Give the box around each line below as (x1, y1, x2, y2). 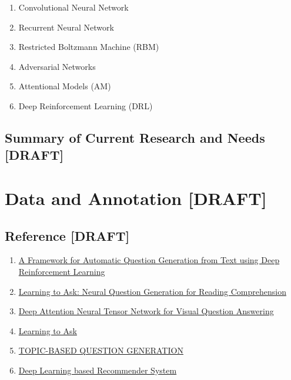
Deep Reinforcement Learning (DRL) (18, 99, 153, 112)
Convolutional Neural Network (18, 1, 129, 13)
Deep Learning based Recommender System (18, 364, 177, 376)
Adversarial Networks (18, 60, 96, 72)
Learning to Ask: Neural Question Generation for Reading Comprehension (18, 285, 286, 297)
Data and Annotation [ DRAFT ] (5, 186, 267, 210)
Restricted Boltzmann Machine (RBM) (18, 41, 159, 53)
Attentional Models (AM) (18, 80, 111, 92)
